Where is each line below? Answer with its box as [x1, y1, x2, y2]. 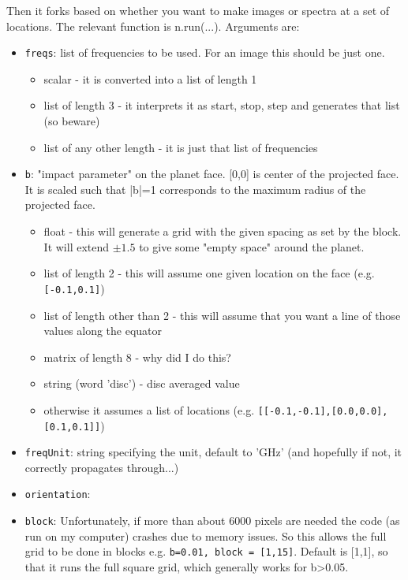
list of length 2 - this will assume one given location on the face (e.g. [43, 265, 375, 281]
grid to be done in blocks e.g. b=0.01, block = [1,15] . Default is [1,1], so [24, 543, 388, 560]
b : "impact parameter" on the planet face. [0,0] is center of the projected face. [24, 165, 399, 182]
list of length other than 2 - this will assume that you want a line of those [43, 307, 401, 323]
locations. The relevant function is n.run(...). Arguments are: [6, 17, 300, 34]
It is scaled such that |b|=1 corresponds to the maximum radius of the [24, 180, 366, 197]
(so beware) [43, 113, 100, 129]
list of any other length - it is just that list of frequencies [43, 139, 318, 155]
